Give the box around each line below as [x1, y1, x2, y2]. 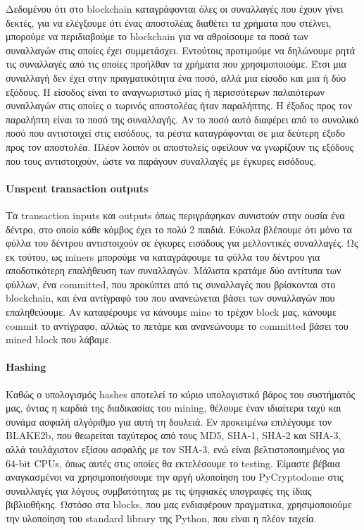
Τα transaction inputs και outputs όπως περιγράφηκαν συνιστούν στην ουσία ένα [6, 207, 345, 222]
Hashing [6, 359, 46, 374]
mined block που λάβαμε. [6, 332, 112, 347]
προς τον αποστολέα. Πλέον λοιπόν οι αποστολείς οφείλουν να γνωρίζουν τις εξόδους [6, 139, 354, 154]
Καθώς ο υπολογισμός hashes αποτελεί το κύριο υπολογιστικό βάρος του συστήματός [6, 386, 356, 401]
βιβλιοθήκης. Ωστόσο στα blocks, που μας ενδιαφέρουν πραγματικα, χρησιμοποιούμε [6, 497, 352, 512]
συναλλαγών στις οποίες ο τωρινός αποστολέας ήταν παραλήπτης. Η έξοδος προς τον [6, 98, 352, 113]
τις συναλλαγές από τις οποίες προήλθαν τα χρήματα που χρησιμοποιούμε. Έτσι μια [6, 56, 346, 71]
